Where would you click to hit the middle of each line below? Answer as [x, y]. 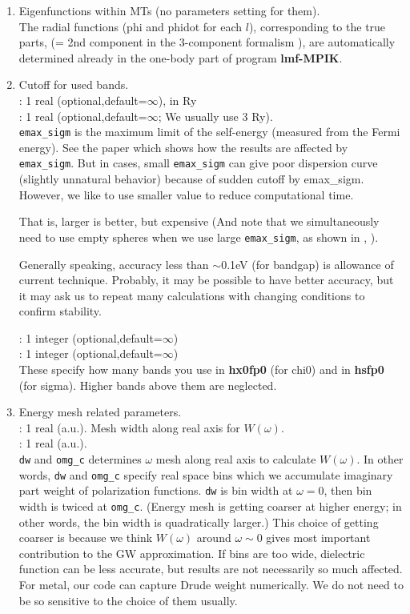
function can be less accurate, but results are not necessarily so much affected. [211, 569]
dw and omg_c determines [80, 459]
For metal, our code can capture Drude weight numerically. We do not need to [211, 585]
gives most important [318, 538]
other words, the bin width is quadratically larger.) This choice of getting [199, 522]
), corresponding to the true [317, 26]
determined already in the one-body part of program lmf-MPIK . [181, 57]
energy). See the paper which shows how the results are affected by [183, 147]
